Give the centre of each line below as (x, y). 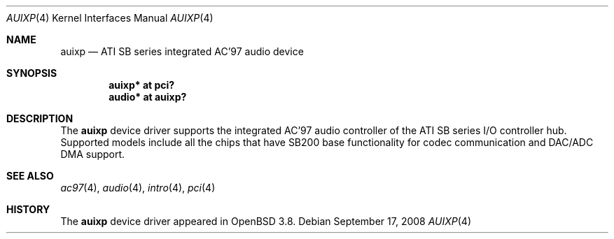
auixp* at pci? (142, 85)
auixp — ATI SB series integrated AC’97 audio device (182, 51)
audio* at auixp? (148, 97)
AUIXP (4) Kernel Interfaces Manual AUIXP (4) (110, 18)
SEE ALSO (30, 176)
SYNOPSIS (32, 73)
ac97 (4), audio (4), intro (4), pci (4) (138, 188)
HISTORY (28, 209)
